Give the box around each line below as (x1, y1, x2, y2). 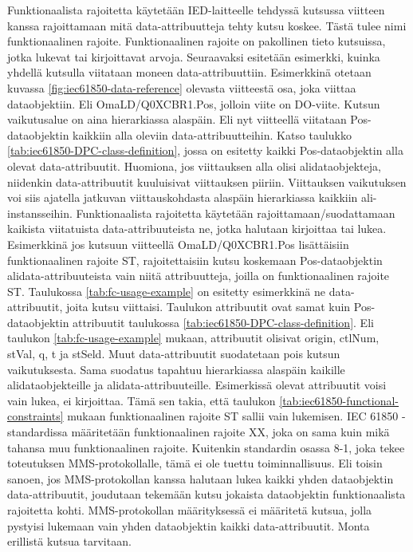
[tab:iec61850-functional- (279, 392, 399, 408)
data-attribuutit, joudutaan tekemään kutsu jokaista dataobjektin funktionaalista (7, 486, 406, 503)
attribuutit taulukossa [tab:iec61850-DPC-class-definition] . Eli (73, 313, 374, 330)
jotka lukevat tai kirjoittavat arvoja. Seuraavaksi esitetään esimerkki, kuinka (7, 48, 380, 65)
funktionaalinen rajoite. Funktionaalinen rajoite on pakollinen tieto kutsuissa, (7, 33, 386, 49)
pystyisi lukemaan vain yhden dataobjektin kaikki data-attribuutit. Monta (7, 517, 370, 534)
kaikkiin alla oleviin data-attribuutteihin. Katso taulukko (73, 126, 352, 143)
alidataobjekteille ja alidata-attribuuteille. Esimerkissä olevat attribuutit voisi (7, 377, 387, 393)
